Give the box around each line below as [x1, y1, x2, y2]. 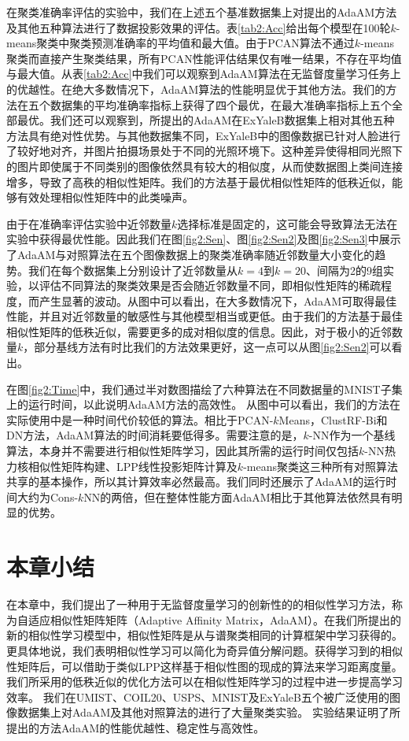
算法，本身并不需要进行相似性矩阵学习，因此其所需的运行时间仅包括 [6, 443, 359, 459]
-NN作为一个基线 [308, 427, 396, 443]
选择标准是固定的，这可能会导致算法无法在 [177, 215, 398, 232]
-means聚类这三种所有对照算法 [243, 458, 398, 474]
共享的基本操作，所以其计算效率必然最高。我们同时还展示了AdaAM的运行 [6, 473, 386, 490]
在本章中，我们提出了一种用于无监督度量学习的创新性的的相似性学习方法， [6, 596, 392, 613]
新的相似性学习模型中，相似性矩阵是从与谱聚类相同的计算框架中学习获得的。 [6, 627, 403, 643]
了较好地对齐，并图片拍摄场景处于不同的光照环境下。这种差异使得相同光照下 [6, 143, 403, 159]
